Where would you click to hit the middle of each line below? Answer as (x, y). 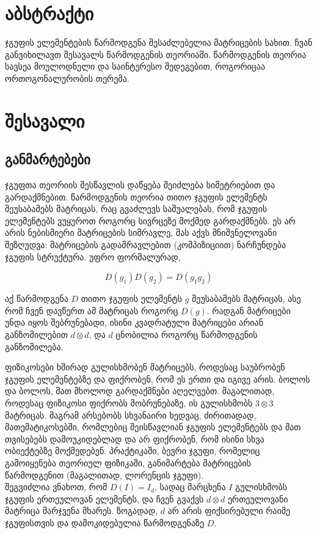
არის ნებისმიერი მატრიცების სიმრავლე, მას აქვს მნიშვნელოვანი (141, 233)
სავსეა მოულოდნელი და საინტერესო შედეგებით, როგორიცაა (135, 66)
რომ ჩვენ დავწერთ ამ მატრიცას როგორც (92, 310)
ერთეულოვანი (258, 498)
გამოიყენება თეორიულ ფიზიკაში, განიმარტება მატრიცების (128, 462)
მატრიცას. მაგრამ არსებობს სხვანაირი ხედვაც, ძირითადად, (131, 415)
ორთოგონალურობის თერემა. (67, 78)
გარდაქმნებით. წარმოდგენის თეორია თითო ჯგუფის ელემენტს (136, 197)
